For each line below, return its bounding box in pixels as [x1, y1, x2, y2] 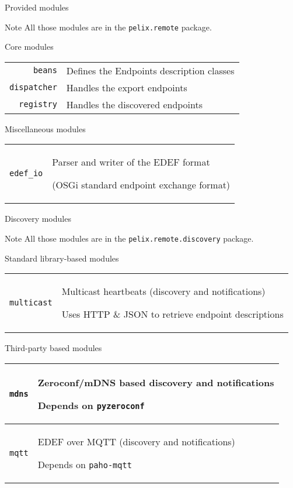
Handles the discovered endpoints [66, 97, 203, 111]
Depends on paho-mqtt [37, 457, 132, 471]
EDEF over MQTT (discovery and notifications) [37, 434, 235, 448]
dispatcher [9, 83, 57, 92]
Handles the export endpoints [66, 80, 187, 94]
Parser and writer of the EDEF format [52, 155, 210, 169]
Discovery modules [5, 212, 71, 225]
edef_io [9, 169, 43, 178]
